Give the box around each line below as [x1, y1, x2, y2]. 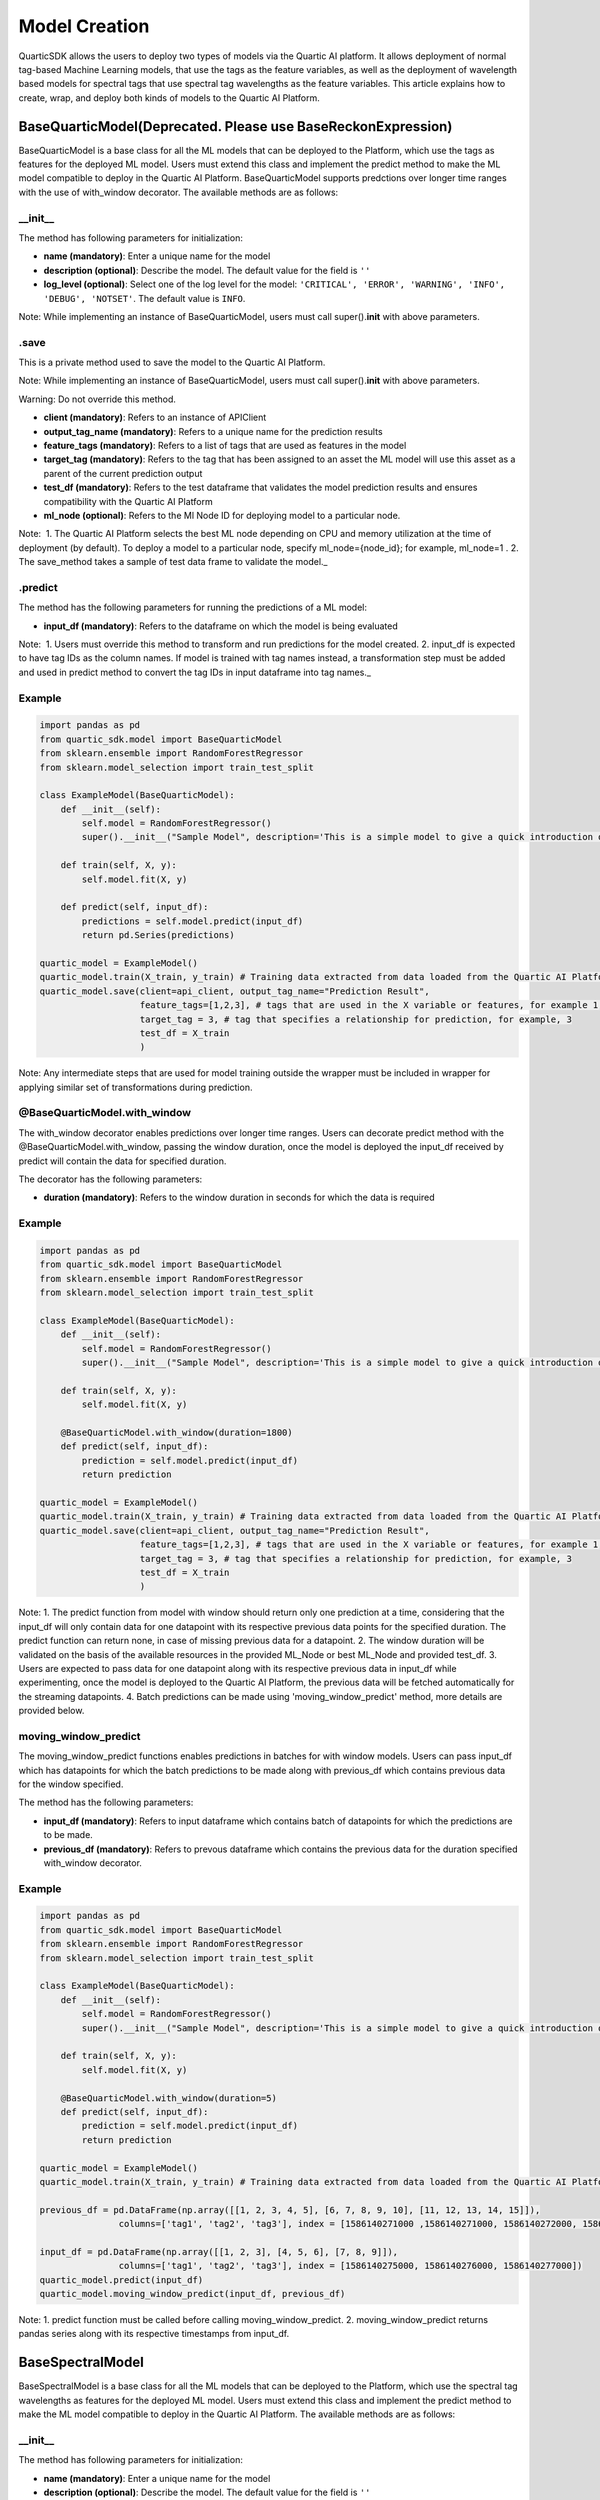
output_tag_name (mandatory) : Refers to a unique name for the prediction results [43, 425, 384, 437]
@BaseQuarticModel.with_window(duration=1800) [60, 1427, 294, 1439]
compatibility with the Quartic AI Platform [43, 495, 214, 507]
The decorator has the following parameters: [18, 1173, 203, 1185]
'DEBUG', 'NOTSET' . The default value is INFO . [43, 292, 246, 304]
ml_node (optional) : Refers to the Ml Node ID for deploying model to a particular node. [43, 509, 401, 521]
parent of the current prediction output [43, 467, 203, 479]
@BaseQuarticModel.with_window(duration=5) [60, 2092, 277, 2104]
